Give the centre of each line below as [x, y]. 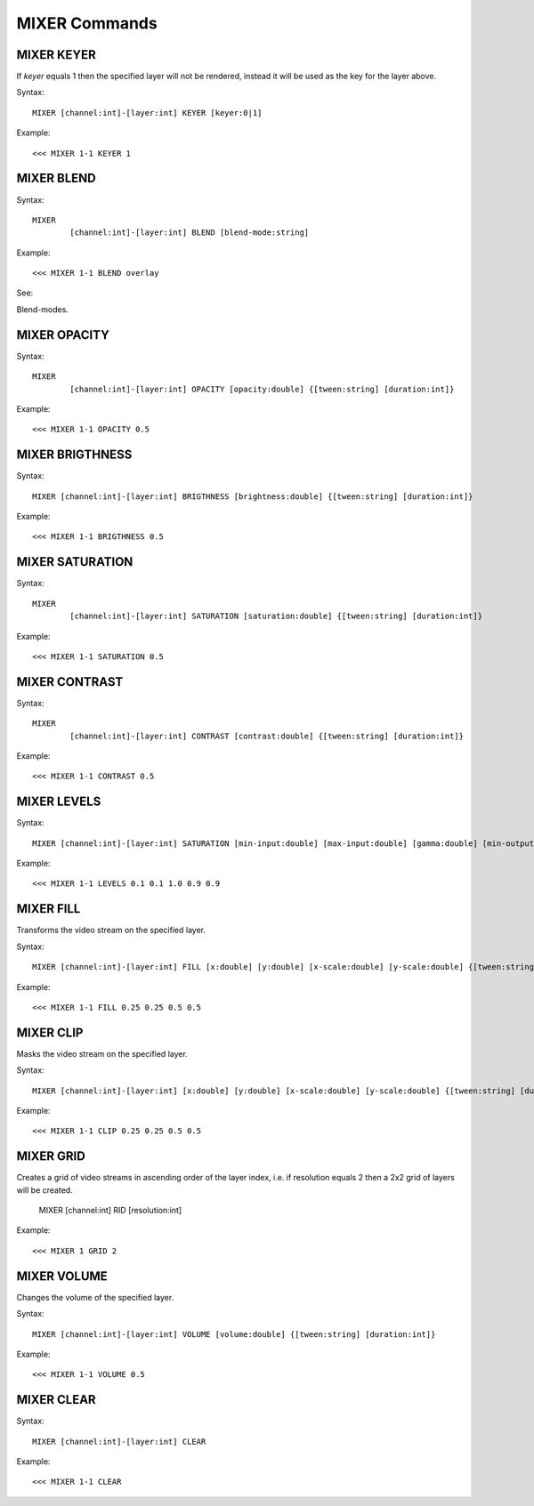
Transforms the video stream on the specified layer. [111, 930]
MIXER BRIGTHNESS [74, 455]
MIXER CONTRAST [70, 682]
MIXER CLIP [50, 1032]
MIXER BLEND [57, 178]
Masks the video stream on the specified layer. [102, 1053]
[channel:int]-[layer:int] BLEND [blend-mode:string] [190, 233]
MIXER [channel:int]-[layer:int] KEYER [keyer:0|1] [147, 113]
